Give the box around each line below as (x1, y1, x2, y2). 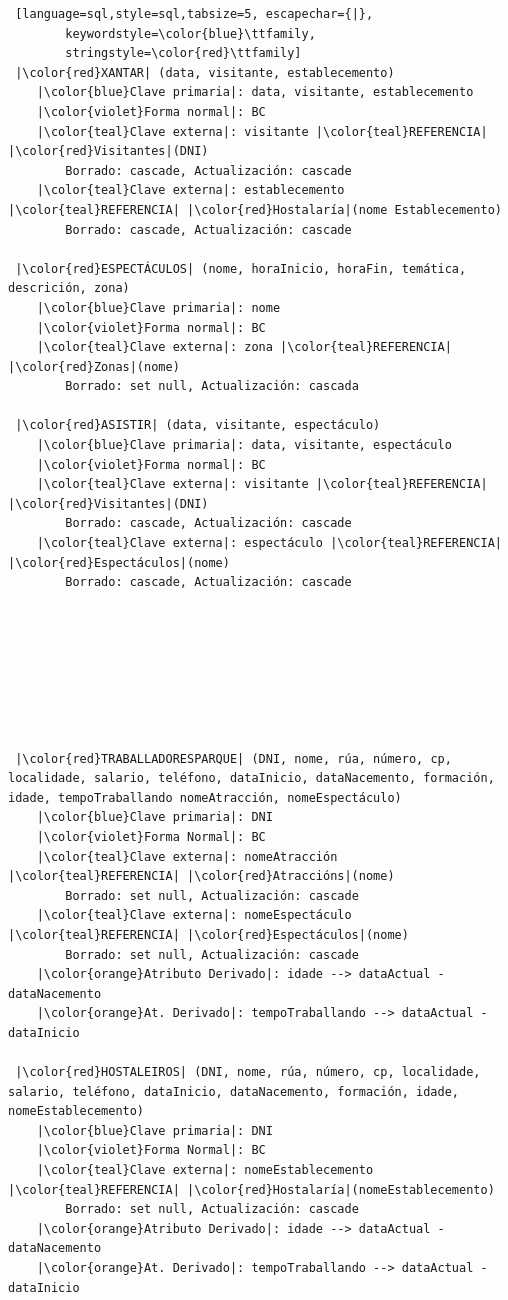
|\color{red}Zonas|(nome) (8, 359, 180, 374)
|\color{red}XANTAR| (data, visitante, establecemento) (15, 65, 395, 80)
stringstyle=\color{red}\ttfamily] (65, 46, 302, 61)
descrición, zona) (8, 281, 130, 296)
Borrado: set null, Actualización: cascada (65, 379, 359, 394)
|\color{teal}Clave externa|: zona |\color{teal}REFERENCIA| (36, 340, 452, 355)
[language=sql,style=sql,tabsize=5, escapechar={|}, (15, 7, 374, 21)
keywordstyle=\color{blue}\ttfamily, (65, 26, 316, 41)
